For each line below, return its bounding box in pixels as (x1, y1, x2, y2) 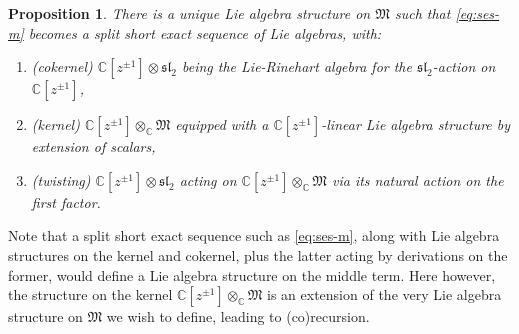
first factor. (31, 191, 101, 212)
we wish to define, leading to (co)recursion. (106, 306, 370, 327)
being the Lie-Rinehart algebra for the (182, 56, 412, 77)
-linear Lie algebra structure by (321, 114, 511, 135)
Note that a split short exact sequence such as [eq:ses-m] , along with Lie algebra (8, 225, 500, 246)
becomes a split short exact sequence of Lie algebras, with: (28, 22, 382, 43)
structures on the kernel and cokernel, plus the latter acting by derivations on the (8, 244, 508, 265)
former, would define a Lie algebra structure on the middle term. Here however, (8, 264, 496, 285)
